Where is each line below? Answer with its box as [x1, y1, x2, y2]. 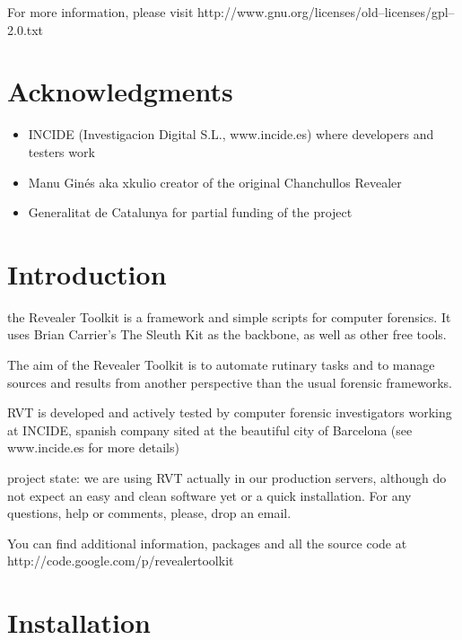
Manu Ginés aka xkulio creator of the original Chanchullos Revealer [28, 172, 402, 191]
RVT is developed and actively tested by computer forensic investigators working [7, 403, 452, 422]
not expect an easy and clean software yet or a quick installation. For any [7, 486, 412, 504]
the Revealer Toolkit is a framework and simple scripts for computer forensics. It [7, 307, 451, 326]
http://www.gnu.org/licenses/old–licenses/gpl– [197, 3, 455, 21]
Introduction [7, 255, 167, 292]
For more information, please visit [7, 3, 194, 21]
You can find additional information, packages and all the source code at [7, 533, 407, 552]
